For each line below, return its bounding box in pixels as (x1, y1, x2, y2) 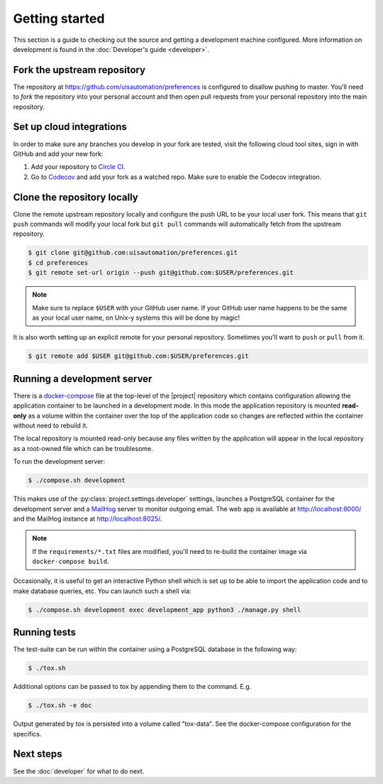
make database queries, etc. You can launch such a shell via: (13, 587, 191, 595)
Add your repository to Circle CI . (30, 163, 126, 171)
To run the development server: (13, 457, 106, 466)
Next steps (13, 748, 62, 760)
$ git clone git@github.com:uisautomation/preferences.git (28, 249, 238, 257)
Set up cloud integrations (13, 121, 127, 133)
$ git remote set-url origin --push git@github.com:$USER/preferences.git (28, 268, 294, 277)
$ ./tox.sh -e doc (28, 702, 92, 709)
